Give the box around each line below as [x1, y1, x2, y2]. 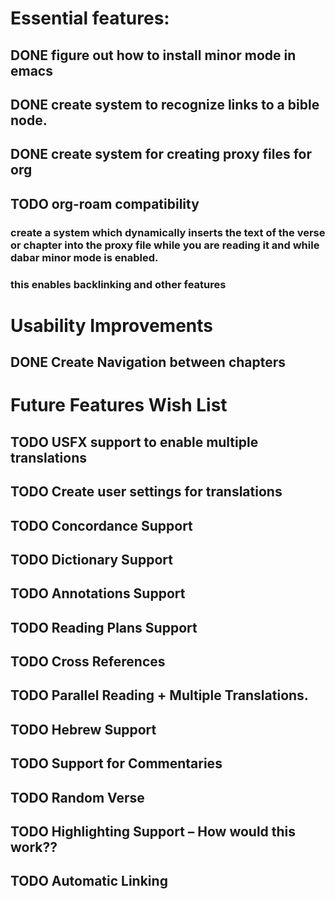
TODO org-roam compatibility [10, 195, 200, 212]
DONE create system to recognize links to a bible [10, 96, 320, 113]
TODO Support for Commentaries [10, 755, 223, 772]
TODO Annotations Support [10, 585, 186, 602]
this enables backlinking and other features [10, 277, 227, 291]
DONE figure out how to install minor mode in [10, 47, 297, 64]
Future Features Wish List [10, 394, 228, 417]
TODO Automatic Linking [10, 873, 168, 890]
